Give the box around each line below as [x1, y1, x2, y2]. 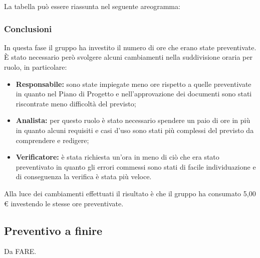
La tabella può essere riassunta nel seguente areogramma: [4, 1, 180, 11]
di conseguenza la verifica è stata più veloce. [16, 171, 152, 182]
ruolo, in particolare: [4, 62, 67, 72]
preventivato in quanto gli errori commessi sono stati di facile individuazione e [16, 161, 256, 172]
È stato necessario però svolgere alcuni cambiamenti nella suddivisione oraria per [4, 52, 252, 62]
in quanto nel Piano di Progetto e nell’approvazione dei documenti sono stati [16, 88, 252, 99]
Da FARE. [4, 246, 37, 256]
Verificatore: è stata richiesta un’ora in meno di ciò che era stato [16, 152, 219, 162]
